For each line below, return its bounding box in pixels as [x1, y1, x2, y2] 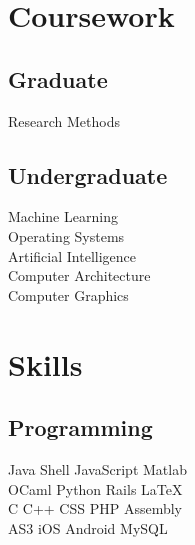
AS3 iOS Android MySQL [8, 517, 168, 538]
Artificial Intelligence [8, 245, 136, 266]
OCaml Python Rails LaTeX [8, 478, 183, 499]
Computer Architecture [8, 265, 151, 286]
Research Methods [8, 110, 120, 131]
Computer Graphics [8, 284, 129, 305]
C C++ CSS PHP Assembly [8, 498, 182, 519]
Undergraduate [8, 159, 168, 190]
